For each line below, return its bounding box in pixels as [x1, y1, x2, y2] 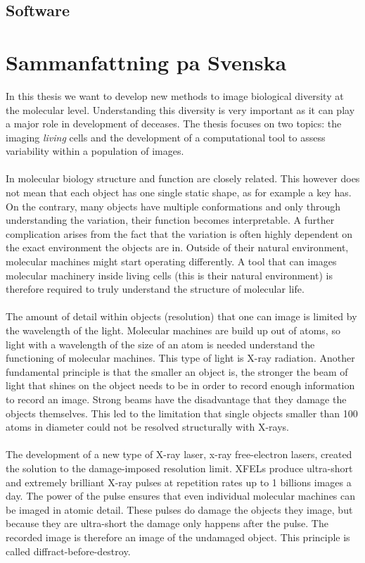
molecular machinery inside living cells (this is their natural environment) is [6, 267, 333, 282]
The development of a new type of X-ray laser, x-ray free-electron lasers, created [6, 447, 352, 462]
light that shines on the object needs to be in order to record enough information [6, 378, 355, 393]
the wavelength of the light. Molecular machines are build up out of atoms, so [6, 323, 340, 337]
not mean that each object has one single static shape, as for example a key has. [6, 185, 352, 200]
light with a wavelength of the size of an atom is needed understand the [6, 336, 315, 351]
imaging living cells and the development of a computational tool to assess [6, 129, 326, 144]
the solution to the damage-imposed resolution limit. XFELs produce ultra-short [6, 460, 353, 475]
